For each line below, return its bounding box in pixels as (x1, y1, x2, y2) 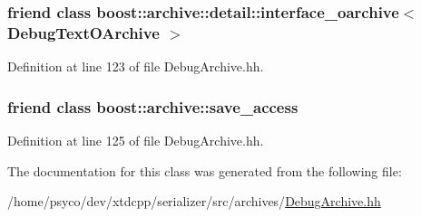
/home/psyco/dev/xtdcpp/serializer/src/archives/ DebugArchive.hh (7, 192, 381, 211)
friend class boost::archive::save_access (7, 95, 299, 118)
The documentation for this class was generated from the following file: (7, 161, 402, 180)
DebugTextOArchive (7, 21, 160, 43)
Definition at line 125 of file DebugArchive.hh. (7, 130, 264, 149)
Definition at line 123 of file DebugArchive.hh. (7, 57, 264, 76)
